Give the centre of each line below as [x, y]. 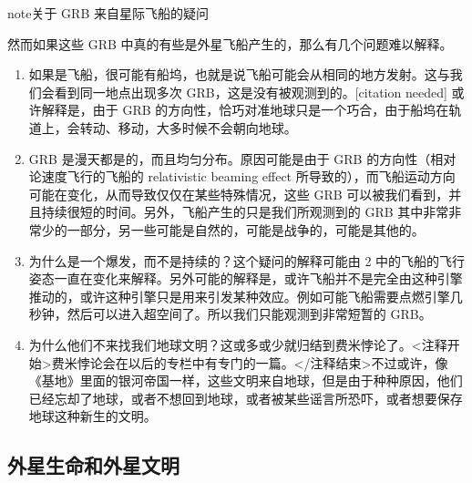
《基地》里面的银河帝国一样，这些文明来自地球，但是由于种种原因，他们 [246, 380]
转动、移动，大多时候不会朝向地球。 [188, 127]
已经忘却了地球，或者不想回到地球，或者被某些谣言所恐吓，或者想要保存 [246, 398]
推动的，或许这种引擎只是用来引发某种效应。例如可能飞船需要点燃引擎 [239, 296]
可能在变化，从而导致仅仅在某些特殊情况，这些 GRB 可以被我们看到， [239, 194]
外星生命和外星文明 [93, 465]
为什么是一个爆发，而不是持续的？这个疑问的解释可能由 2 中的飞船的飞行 [247, 260]
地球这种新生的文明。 [92, 416]
